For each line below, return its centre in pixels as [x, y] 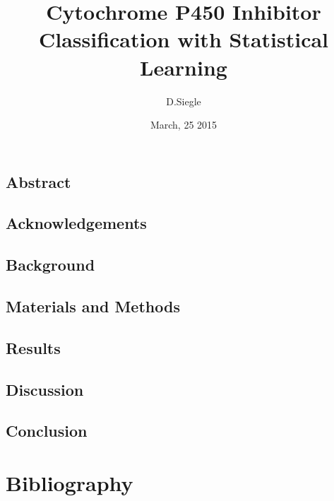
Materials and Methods [93, 306]
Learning [184, 67]
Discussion [45, 389]
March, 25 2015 [184, 125]
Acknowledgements [76, 223]
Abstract [38, 181]
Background [50, 265]
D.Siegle [184, 101]
